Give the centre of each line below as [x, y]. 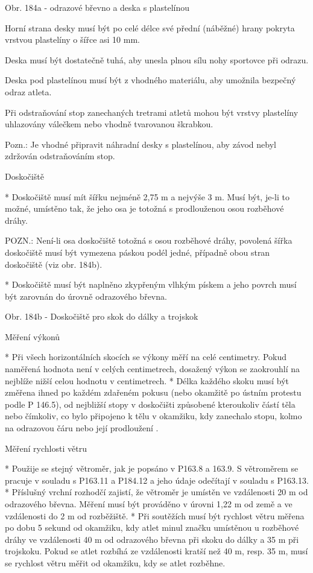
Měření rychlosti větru [46, 448]
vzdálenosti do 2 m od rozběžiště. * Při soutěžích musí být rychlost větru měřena [155, 515]
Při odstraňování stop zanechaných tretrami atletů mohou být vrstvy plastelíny [152, 112]
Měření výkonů [33, 336]
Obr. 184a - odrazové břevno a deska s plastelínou [97, 7]
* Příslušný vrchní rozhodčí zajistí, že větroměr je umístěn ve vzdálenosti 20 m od [156, 492]
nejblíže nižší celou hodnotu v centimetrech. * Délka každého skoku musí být [147, 380]
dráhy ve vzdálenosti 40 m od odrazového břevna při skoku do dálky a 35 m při [152, 539]
